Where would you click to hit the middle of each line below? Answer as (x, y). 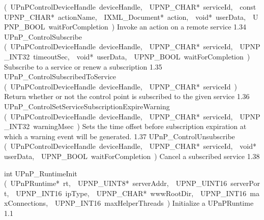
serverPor (245, 183)
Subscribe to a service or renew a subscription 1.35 (83, 66)
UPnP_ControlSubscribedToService (60, 76)
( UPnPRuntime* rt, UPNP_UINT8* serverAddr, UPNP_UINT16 (116, 183)
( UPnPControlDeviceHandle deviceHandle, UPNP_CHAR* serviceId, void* (130, 146)
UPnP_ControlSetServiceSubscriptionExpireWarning (87, 106)
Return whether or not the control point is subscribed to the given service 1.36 (127, 96)
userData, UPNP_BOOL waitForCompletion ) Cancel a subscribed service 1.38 (132, 156)
